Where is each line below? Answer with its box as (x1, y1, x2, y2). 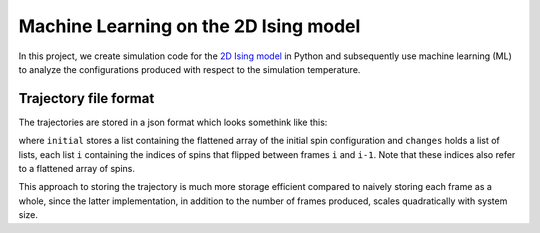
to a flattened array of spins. (18, 163, 135, 175)
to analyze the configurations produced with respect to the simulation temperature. (18, 63, 361, 75)
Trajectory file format (18, 90, 155, 107)
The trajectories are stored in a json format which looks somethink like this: (18, 116, 328, 128)
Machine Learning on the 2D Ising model (18, 15, 361, 37)
